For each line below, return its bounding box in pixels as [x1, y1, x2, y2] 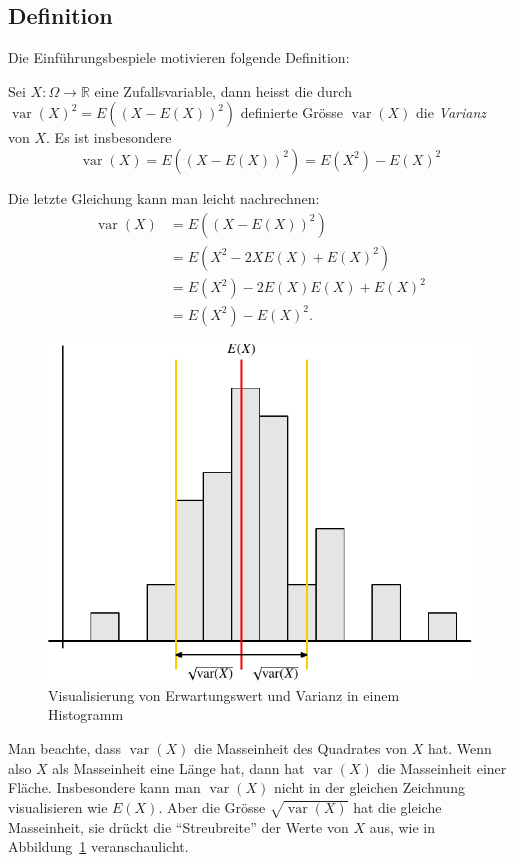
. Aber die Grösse [158, 796, 266, 817]
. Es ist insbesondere [46, 127, 172, 148]
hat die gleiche [353, 796, 442, 817]
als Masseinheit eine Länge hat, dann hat [52, 757, 305, 778]
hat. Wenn [427, 738, 492, 759]
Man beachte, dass [8, 738, 121, 759]
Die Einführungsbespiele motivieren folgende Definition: [8, 47, 350, 68]
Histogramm [48, 704, 124, 725]
